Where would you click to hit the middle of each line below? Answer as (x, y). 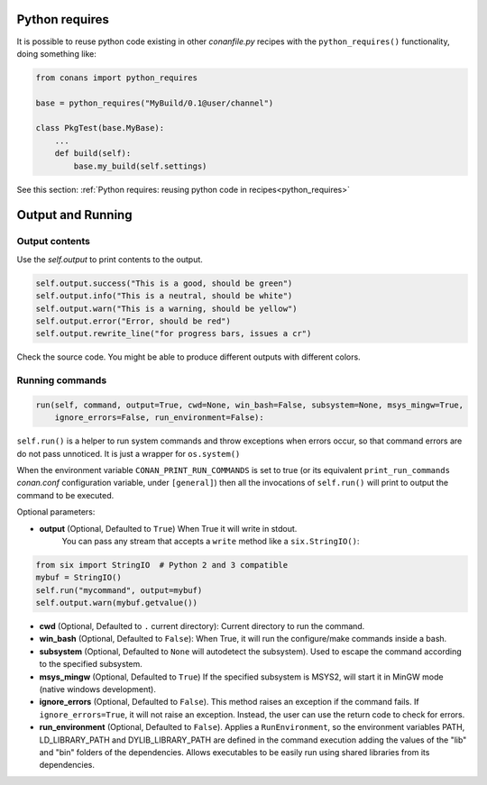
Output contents (53, 242)
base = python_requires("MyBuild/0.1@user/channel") (155, 103)
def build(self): (93, 154)
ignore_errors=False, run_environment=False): (160, 418)
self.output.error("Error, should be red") (133, 321)
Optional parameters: (56, 512)
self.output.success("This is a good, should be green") (164, 283)
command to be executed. (65, 495)
